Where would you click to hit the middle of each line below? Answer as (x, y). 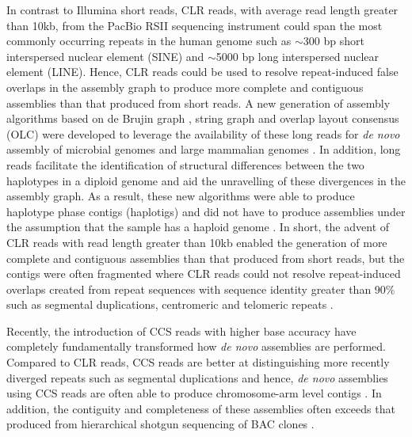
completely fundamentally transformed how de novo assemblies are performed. (196, 346)
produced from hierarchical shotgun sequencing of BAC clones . (160, 424)
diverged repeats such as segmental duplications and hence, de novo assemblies (197, 377)
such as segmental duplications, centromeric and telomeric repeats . (170, 304)
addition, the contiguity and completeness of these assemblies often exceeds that (201, 408)
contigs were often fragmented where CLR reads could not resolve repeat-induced (204, 274)
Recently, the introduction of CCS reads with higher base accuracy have (181, 331)
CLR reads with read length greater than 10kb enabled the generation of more (197, 242)
